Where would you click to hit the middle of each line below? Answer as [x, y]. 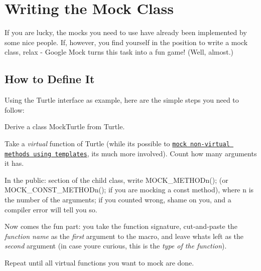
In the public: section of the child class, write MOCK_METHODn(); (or [116, 180]
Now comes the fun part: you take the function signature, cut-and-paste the [121, 226]
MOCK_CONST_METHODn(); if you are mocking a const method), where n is [129, 190]
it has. [14, 163]
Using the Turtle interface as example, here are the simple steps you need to [122, 100]
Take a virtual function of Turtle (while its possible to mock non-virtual [117, 143]
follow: [15, 109]
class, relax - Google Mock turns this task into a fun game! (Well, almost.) [119, 52]
